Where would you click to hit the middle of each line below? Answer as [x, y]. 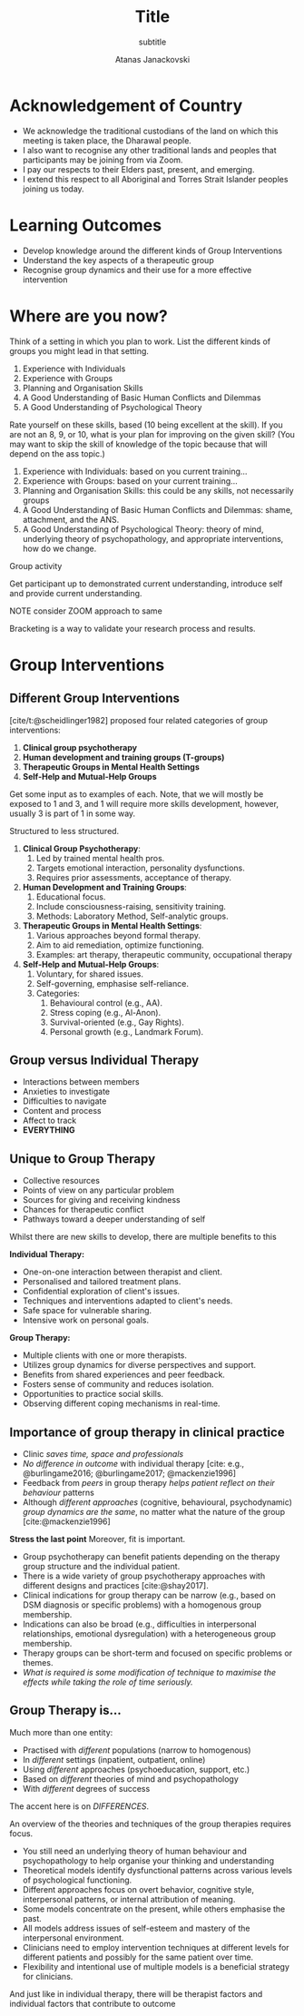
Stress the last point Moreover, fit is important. [98, 1539]
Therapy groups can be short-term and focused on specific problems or [157, 1653]
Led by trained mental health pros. [100, 858]
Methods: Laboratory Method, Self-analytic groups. [132, 916]
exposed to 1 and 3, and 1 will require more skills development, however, [144, 803]
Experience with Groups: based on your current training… [130, 481]
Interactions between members [81, 1082]
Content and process [62, 1111]
